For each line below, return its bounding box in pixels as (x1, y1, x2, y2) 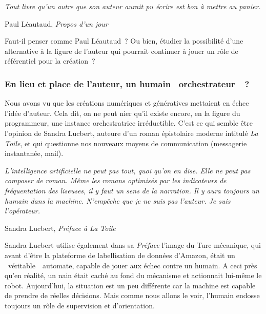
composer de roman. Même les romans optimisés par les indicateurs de (5, 175, 227, 186)
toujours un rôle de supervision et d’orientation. (5, 300, 155, 310)
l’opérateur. (5, 205, 40, 216)
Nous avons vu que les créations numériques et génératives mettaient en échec (5, 97, 249, 108)
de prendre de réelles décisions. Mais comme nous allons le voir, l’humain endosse (5, 290, 260, 301)
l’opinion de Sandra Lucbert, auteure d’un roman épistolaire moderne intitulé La (5, 127, 258, 138)
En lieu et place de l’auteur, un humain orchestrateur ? (5, 77, 250, 90)
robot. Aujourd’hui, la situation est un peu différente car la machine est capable (5, 280, 256, 290)
